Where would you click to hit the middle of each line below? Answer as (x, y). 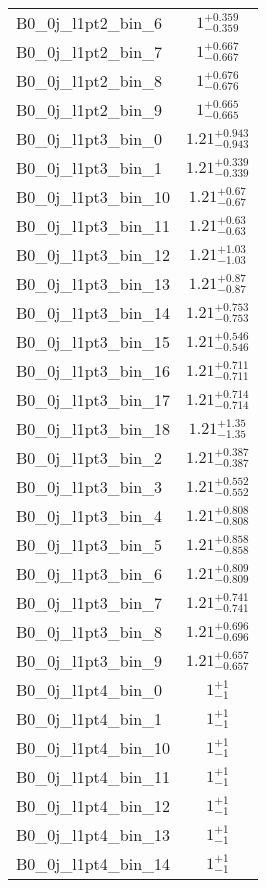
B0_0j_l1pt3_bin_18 (93, 428)
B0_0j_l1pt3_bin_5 (89, 544)
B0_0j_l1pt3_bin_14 (93, 312)
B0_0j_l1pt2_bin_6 (89, 22)
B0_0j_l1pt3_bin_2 (89, 457)
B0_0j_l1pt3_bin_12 (93, 254)
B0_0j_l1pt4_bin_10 (93, 747)
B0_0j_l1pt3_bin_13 (93, 283)
